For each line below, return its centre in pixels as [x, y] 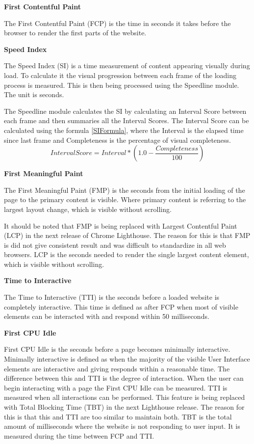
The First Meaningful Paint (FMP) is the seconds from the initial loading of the [125, 190]
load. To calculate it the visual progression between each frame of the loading [120, 75]
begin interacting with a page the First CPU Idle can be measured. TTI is [116, 387]
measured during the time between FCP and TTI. [79, 435]
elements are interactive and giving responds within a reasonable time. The [117, 368]
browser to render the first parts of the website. [75, 33]
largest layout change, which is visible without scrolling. [88, 209]
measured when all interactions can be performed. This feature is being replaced [125, 397]
